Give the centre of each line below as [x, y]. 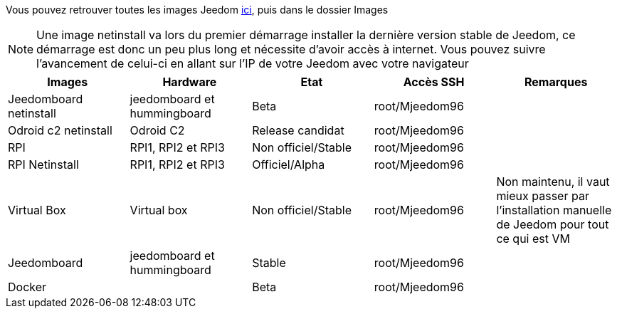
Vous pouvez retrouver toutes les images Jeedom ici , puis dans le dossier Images [197, 10]
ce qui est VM [533, 239]
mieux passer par [543, 196]
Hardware [190, 82]
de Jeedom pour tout [553, 224]
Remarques [556, 82]
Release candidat [298, 130]
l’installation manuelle [554, 210]
